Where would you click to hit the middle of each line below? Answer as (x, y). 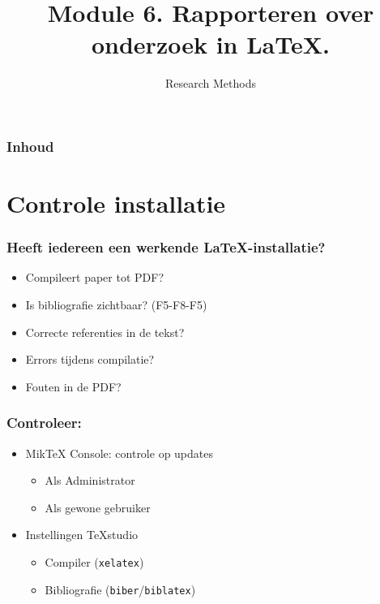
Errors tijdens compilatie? (90, 359)
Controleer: (44, 423)
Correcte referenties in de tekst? (105, 332)
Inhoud (30, 146)
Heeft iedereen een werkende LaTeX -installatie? (166, 247)
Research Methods (211, 83)
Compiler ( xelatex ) (94, 561)
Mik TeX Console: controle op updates (120, 453)
